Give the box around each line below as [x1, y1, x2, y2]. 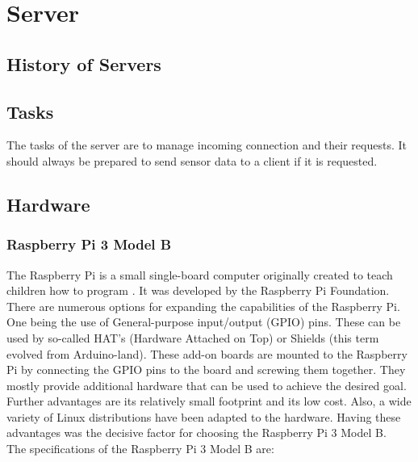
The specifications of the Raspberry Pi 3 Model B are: [6, 440, 274, 457]
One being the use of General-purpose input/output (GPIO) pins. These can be [6, 313, 401, 330]
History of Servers [6, 51, 161, 76]
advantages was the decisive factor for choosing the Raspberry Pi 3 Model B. [6, 424, 387, 441]
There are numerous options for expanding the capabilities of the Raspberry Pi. [6, 297, 400, 314]
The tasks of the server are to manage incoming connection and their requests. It [6, 136, 407, 153]
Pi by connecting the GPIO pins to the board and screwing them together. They [6, 361, 406, 378]
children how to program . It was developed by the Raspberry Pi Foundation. [6, 282, 390, 299]
